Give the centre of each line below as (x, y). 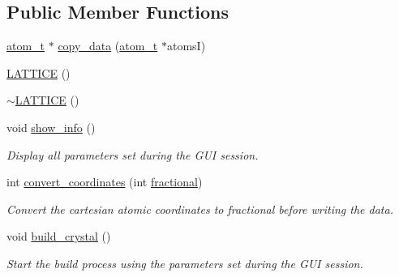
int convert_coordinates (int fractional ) (105, 182)
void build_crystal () (59, 236)
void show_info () (51, 127)
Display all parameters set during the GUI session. (133, 154)
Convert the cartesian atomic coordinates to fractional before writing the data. (200, 209)
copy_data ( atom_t (108, 46)
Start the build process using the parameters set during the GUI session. (185, 263)
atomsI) (186, 46)
